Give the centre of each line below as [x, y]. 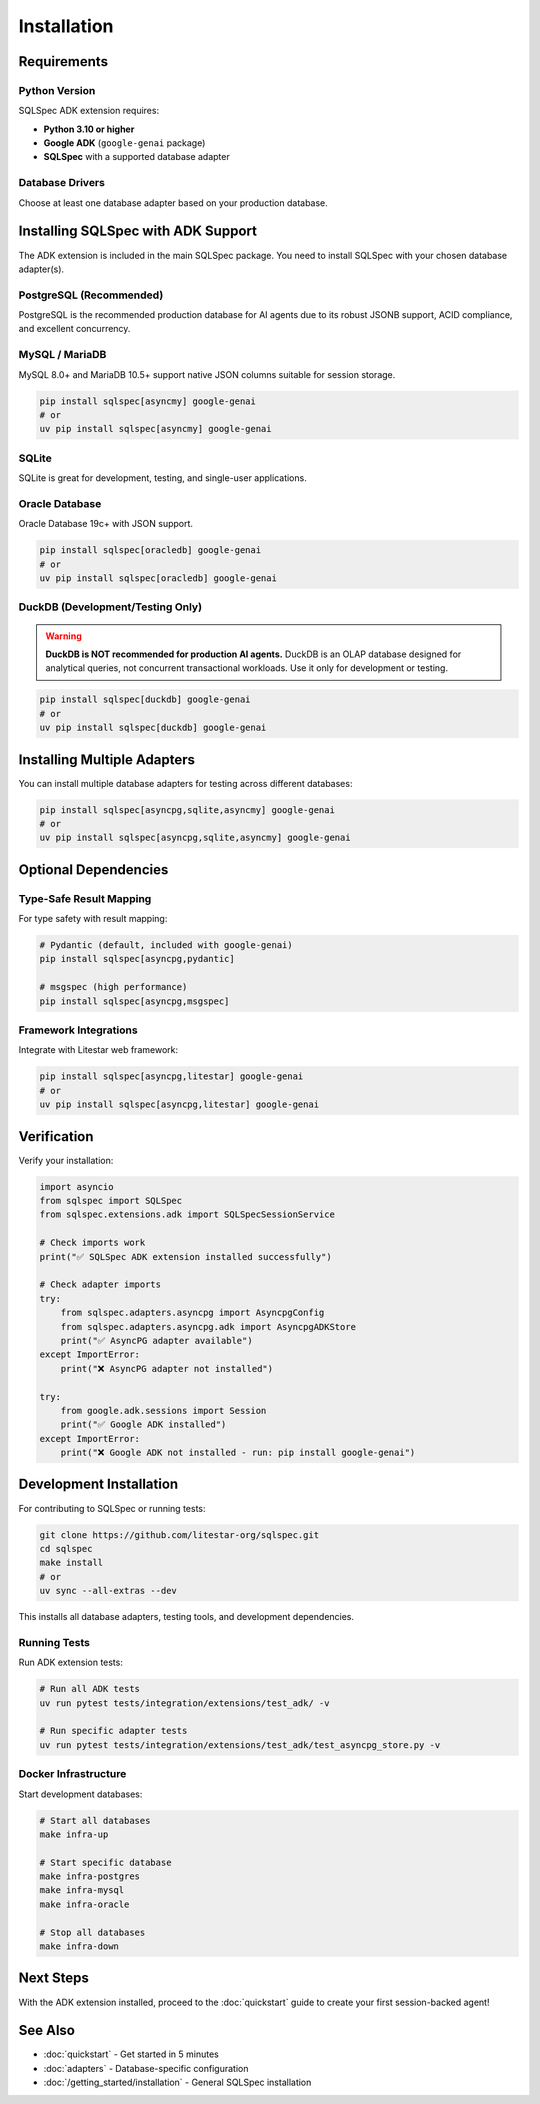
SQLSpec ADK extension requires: [89, 111]
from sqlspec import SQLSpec [111, 1201]
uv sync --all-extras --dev [108, 1591]
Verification [56, 1136]
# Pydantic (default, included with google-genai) [166, 945]
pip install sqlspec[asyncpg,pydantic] [137, 959]
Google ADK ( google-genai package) [124, 143]
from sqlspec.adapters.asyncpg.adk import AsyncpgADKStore [208, 1326]
